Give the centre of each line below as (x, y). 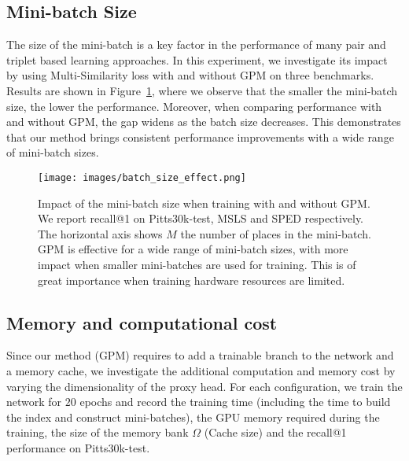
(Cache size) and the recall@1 (275, 432)
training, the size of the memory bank (98, 432)
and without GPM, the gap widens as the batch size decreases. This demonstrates (204, 122)
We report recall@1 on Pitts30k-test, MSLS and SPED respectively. (201, 218)
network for (34, 402)
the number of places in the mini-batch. (276, 233)
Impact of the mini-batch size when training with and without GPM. (204, 203)
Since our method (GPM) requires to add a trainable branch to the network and (200, 355)
